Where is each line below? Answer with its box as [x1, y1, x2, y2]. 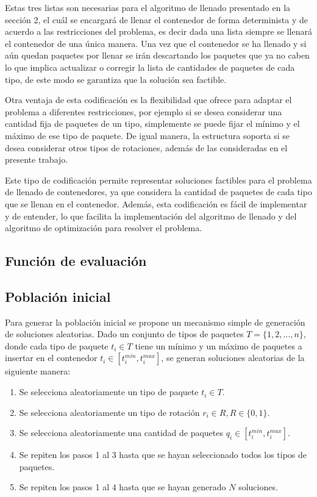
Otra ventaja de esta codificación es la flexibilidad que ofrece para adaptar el [5, 93, 292, 106]
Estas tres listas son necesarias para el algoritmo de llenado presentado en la [5, 1, 291, 13]
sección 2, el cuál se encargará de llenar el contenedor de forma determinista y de [5, 13, 308, 26]
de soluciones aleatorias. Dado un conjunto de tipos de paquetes [5, 327, 244, 340]
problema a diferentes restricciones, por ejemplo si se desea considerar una [5, 105, 282, 118]
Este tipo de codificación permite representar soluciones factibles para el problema [5, 173, 312, 186]
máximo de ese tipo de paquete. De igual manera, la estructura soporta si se [5, 129, 290, 141]
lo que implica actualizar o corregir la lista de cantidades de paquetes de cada [5, 60, 295, 73]
